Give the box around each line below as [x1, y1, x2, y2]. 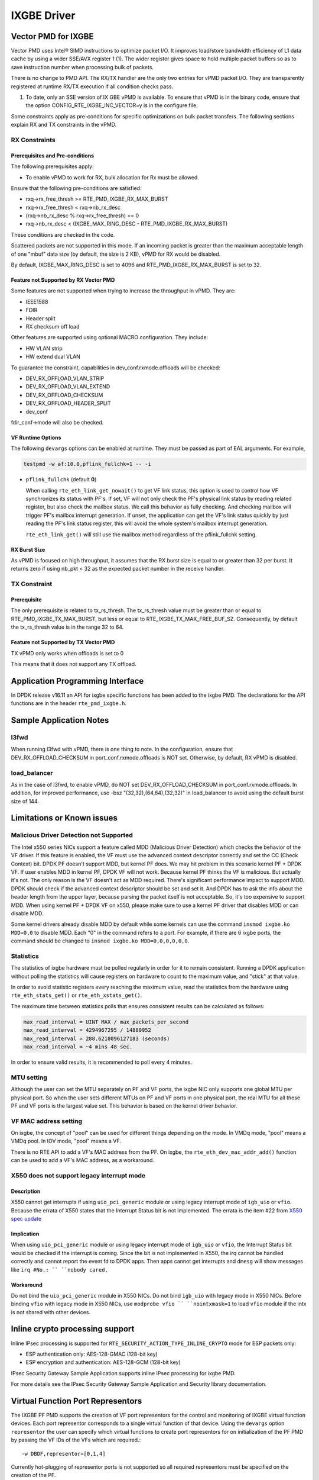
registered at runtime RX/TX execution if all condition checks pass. [11, 83, 174, 90]
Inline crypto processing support [11, 1324, 135, 1334]
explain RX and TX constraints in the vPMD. [11, 121, 117, 128]
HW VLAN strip [25, 345, 63, 352]
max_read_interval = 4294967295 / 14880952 [23, 1027, 152, 1034]
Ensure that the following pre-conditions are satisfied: [11, 184, 142, 192]
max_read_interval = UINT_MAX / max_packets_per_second [23, 1018, 189, 1025]
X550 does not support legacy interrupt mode [11, 1171, 146, 1179]
